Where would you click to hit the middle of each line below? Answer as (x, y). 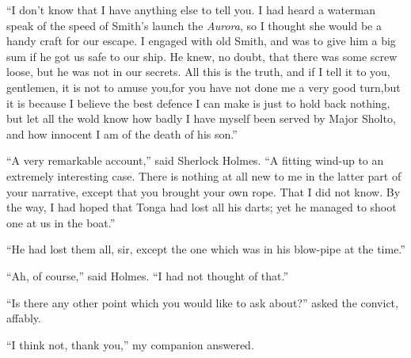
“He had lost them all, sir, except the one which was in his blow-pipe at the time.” (206, 249)
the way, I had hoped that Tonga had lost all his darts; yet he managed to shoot (202, 207)
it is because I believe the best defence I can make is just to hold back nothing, (198, 103)
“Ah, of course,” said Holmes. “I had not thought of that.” (148, 275)
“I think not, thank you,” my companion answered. (130, 344)
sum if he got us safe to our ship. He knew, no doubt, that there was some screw (202, 56)
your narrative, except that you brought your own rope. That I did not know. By (204, 191)
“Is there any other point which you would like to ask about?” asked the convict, (202, 302)
